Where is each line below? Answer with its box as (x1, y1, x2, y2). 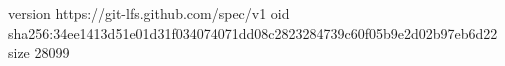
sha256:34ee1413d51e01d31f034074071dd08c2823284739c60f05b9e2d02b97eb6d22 (8, 22, 498, 43)
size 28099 (8, 42, 70, 63)
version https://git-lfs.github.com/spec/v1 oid (8, 3, 290, 23)
